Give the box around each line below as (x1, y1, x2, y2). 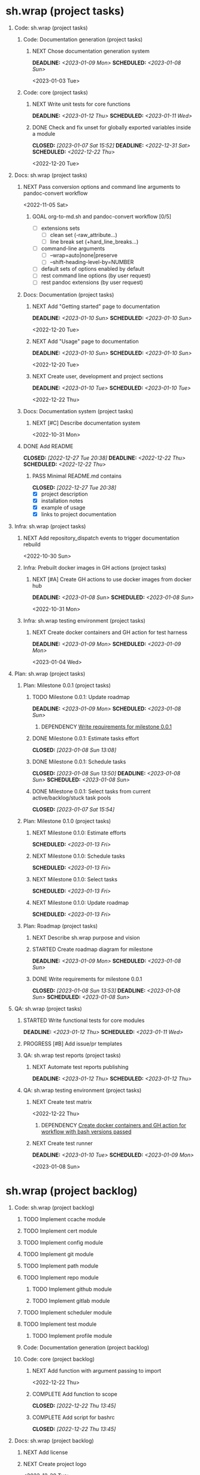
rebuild (23, 540, 41, 548)
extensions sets (41, 224, 80, 232)
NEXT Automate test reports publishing (32, 1063, 129, 1070)
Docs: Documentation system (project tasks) (23, 407, 134, 414)
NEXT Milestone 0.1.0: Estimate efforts (32, 829, 126, 836)
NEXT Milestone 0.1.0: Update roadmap (32, 899, 129, 906)
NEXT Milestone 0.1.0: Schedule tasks (32, 852, 125, 860)
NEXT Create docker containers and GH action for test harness (32, 629, 188, 636)
